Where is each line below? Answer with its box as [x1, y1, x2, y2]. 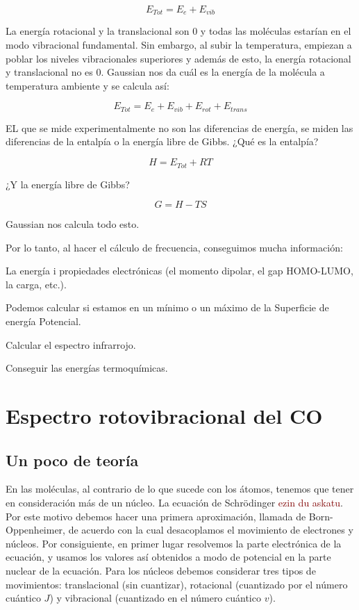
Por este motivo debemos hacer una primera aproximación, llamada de [6, 509, 306, 523]
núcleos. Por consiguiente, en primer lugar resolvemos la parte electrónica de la [6, 536, 342, 550]
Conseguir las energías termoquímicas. [6, 361, 168, 375]
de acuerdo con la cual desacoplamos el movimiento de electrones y [68, 522, 353, 537]
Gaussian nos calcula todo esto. [6, 217, 140, 231]
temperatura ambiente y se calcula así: [6, 78, 169, 92]
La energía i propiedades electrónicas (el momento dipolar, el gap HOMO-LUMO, [6, 263, 353, 278]
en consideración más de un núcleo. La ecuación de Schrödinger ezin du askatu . [6, 495, 343, 510]
